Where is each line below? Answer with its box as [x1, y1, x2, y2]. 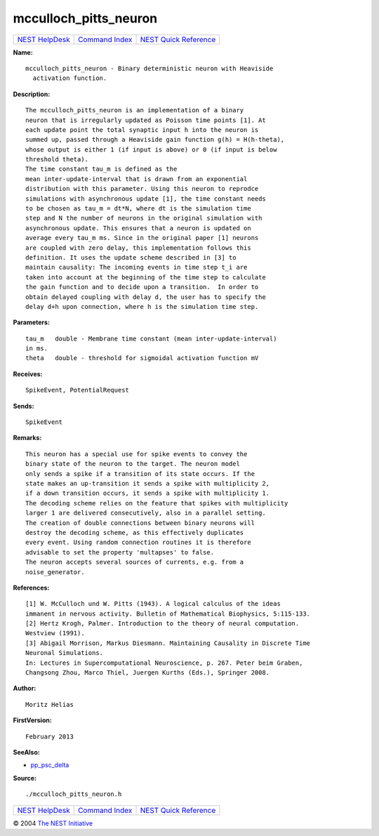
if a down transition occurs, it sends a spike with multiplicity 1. [25, 489, 270, 498]
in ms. [25, 345, 48, 352]
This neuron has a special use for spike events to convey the [25, 450, 248, 458]
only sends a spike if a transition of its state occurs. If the [25, 470, 255, 477]
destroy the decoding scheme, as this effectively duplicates [25, 529, 244, 536]
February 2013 [25, 732, 74, 741]
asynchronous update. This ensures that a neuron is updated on [25, 224, 252, 232]
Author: [13, 684, 36, 693]
